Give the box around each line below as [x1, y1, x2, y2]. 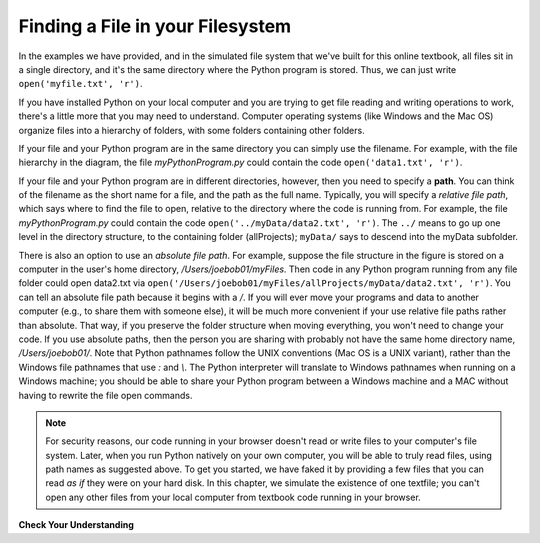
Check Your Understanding [18, 519, 134, 531]
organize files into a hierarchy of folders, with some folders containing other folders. [18, 124, 365, 136]
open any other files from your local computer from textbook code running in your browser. [45, 491, 422, 503]
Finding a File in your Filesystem [18, 15, 292, 37]
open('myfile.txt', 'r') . [18, 78, 143, 90]
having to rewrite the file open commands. [18, 389, 193, 401]
